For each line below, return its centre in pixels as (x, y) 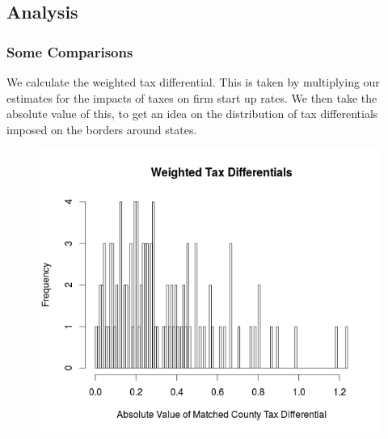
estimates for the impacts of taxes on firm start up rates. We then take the (192, 97)
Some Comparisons (70, 51)
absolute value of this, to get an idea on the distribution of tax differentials (192, 114)
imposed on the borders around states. (102, 129)
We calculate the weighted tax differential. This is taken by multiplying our (193, 82)
